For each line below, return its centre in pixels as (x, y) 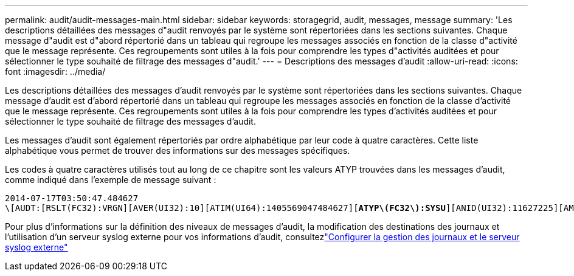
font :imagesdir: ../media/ (55, 71)
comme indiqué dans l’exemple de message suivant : (111, 180)
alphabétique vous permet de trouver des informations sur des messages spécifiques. (178, 150)
